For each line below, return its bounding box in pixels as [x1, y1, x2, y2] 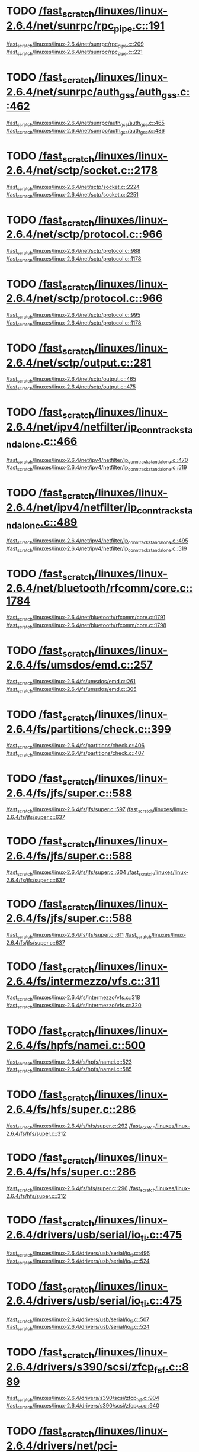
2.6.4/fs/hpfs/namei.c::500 [6, 1038, 146, 1052]
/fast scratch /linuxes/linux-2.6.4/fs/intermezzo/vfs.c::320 [6, 1002, 142, 1010]
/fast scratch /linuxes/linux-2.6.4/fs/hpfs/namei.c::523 [6, 1058, 132, 1066]
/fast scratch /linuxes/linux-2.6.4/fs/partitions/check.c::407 [6, 750, 145, 758]
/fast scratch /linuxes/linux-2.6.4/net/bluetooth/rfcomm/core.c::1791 [6, 614, 166, 622]
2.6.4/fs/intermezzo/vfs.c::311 [6, 974, 160, 988]
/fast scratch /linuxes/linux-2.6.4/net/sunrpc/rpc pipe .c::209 [6, 40, 144, 49]
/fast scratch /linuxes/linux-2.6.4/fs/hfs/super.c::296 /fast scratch [6, 1185, 156, 1193]
